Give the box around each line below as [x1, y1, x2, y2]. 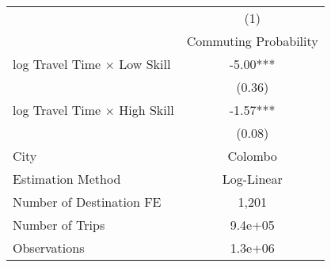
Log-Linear [222, 170, 283, 188]
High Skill [119, 101, 174, 119]
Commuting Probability [186, 32, 318, 50]
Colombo [227, 147, 277, 165]
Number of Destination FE [13, 193, 162, 211]
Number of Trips [13, 216, 105, 234]
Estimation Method [13, 170, 121, 188]
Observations [13, 238, 85, 257]
